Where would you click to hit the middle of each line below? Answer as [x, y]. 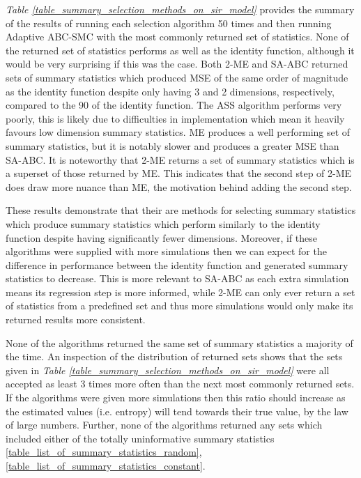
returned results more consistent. [76, 319]
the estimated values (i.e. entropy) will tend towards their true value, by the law [177, 411]
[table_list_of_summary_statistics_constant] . [106, 465]
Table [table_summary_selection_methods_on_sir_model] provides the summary [180, 9]
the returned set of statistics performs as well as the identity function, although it [180, 50]
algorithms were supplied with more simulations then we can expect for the [166, 251]
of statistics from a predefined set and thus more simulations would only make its [179, 306]
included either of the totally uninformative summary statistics [140, 438]
